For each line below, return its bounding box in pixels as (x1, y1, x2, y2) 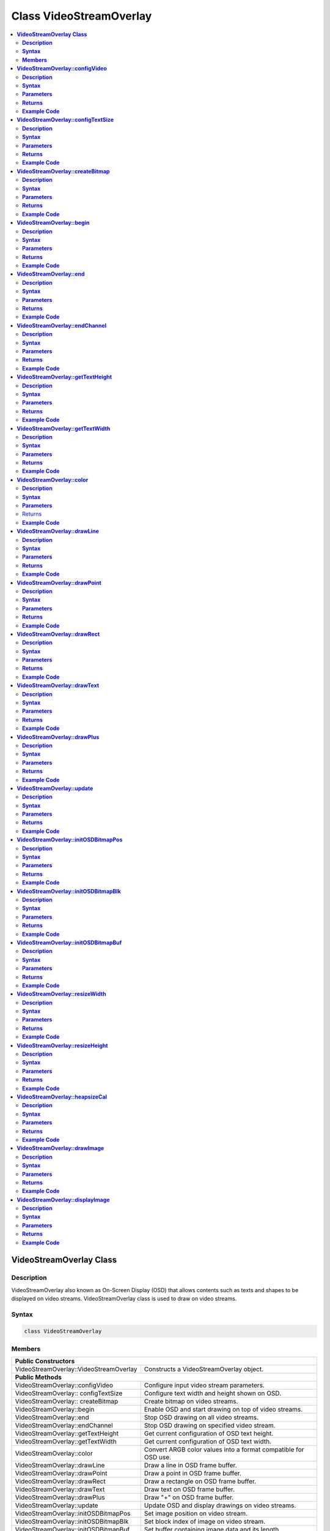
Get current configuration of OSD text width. (144, 1437, 272, 1446)
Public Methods (15, 1373, 62, 1382)
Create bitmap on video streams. (144, 1397, 238, 1405)
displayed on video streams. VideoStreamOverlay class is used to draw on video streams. (11, 1295, 237, 1303)
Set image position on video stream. (144, 1510, 248, 1518)
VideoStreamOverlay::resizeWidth (16, 990, 106, 998)
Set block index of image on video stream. (144, 1518, 266, 1526)
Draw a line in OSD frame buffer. (144, 1461, 238, 1470)
